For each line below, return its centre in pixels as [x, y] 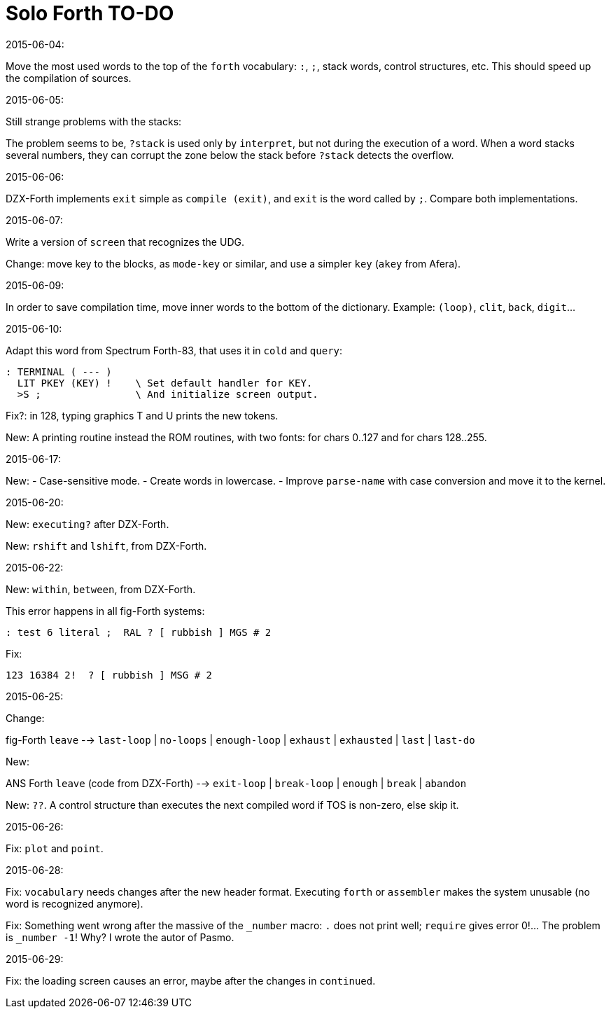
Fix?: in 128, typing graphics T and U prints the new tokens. [142, 415]
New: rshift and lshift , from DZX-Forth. [106, 546]
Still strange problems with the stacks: [94, 121]
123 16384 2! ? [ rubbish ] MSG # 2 [109, 675]
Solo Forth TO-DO [90, 13]
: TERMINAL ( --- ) [59, 371]
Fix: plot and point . [55, 848]
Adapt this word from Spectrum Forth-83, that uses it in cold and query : [174, 350]
